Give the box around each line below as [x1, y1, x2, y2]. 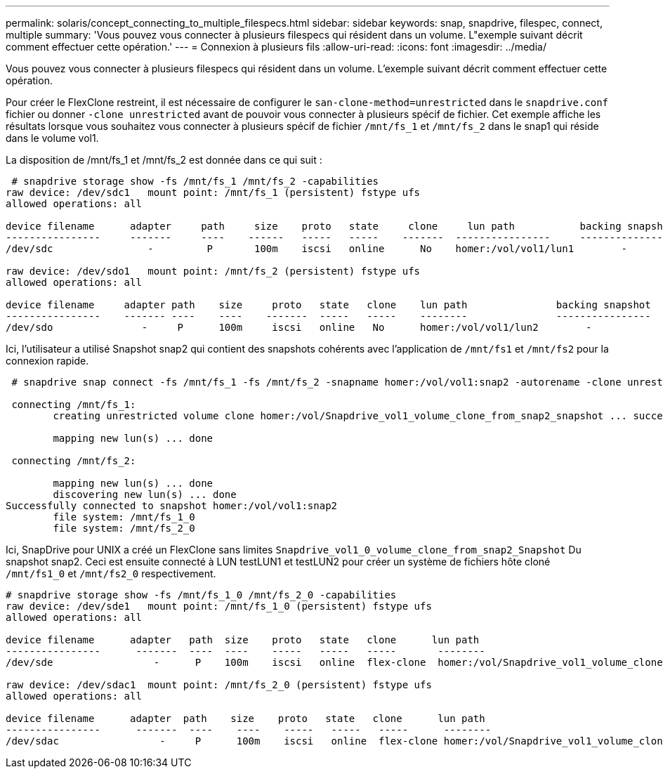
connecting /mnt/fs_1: [11, 399, 136, 410]
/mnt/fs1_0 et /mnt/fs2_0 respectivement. [6, 568, 216, 579]
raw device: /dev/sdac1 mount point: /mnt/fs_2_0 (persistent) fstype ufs [6, 679, 432, 690]
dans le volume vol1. [6, 132, 99, 144]
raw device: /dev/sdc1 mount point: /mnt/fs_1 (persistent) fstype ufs [6, 187, 421, 198]
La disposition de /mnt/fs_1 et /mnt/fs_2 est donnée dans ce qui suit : [6, 154, 322, 166]
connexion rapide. [6, 355, 89, 367]
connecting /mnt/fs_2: [11, 455, 136, 466]
